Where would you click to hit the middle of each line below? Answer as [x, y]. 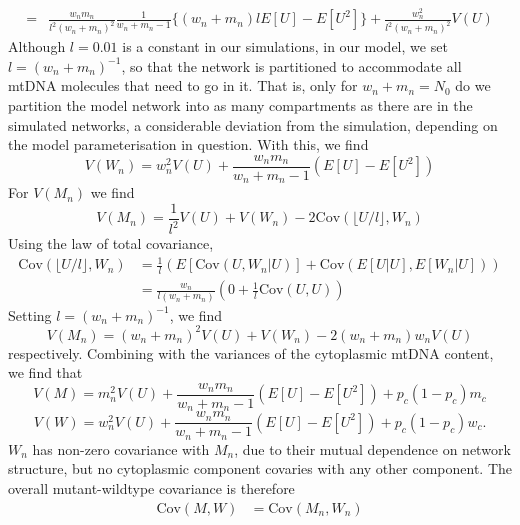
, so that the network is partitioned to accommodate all [291, 65]
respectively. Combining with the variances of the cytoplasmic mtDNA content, [251, 352]
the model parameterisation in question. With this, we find [188, 144]
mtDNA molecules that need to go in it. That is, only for [183, 85]
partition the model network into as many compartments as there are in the [240, 104]
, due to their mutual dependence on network [372, 448]
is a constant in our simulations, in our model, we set [285, 46]
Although [37, 46]
